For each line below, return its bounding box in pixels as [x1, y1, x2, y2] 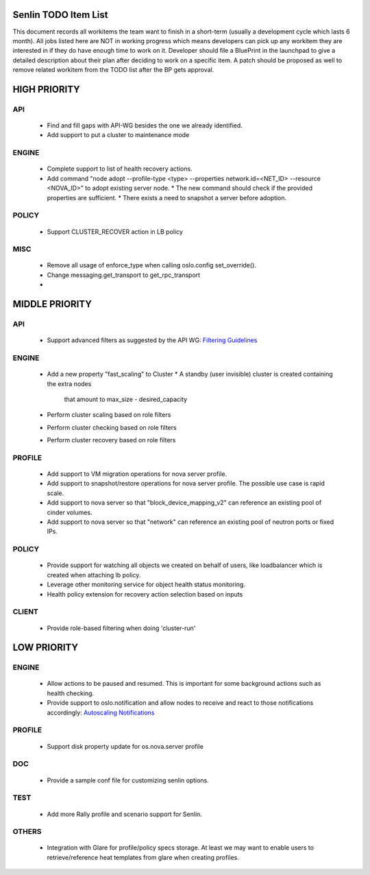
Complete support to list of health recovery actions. [47, 165, 193, 173]
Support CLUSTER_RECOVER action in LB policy [47, 227, 183, 236]
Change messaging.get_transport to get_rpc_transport [47, 271, 201, 279]
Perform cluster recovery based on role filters [47, 436, 176, 444]
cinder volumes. [47, 508, 92, 516]
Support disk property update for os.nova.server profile [47, 742, 203, 750]
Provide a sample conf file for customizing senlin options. [47, 776, 209, 784]
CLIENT [12, 607, 39, 616]
